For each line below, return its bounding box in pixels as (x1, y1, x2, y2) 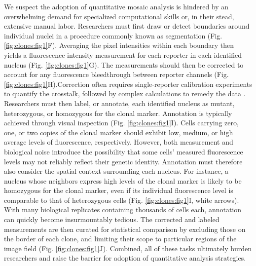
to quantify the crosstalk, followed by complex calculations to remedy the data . (4, 88, 246, 99)
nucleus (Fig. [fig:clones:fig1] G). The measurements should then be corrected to (4, 59, 244, 70)
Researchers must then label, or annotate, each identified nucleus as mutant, (4, 98, 235, 108)
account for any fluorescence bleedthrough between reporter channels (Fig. (4, 69, 229, 79)
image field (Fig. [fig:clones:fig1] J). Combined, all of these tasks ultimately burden (4, 243, 252, 253)
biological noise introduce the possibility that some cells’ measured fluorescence (4, 146, 243, 156)
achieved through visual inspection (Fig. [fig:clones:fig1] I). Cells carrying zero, (4, 117, 239, 128)
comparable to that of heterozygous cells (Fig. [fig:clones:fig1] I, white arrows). (4, 194, 239, 205)
